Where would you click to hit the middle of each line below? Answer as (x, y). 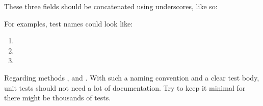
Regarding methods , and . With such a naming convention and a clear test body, (132, 77)
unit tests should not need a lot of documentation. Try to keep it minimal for (125, 87)
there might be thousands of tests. (58, 98)
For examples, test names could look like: (69, 23)
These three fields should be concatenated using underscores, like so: (111, 6)
